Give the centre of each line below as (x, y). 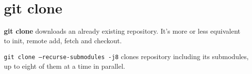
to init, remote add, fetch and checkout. (63, 40)
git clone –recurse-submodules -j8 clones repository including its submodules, (126, 56)
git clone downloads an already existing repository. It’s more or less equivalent (122, 31)
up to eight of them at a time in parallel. (65, 66)
